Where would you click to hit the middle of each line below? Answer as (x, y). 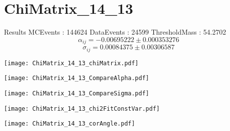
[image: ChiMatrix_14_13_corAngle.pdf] (69, 124)
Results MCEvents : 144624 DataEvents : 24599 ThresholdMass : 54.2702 (115, 32)
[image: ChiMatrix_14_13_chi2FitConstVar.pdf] (82, 109)
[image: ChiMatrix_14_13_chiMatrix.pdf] (71, 63)
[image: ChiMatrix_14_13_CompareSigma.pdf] (77, 93)
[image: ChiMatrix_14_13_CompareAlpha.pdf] (77, 78)
